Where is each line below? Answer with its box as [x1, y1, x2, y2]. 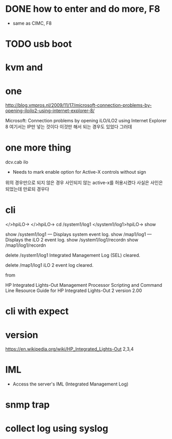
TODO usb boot [5, 38, 72, 50]
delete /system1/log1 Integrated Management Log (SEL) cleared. [5, 252, 141, 259]
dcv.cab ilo [5, 159, 29, 165]
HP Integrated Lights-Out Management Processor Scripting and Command [5, 282, 162, 288]
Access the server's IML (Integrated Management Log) [12, 381, 129, 387]
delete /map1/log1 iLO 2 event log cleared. [5, 262, 94, 268]
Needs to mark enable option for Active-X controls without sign [12, 169, 146, 175]
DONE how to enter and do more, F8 [5, 3, 160, 15]
